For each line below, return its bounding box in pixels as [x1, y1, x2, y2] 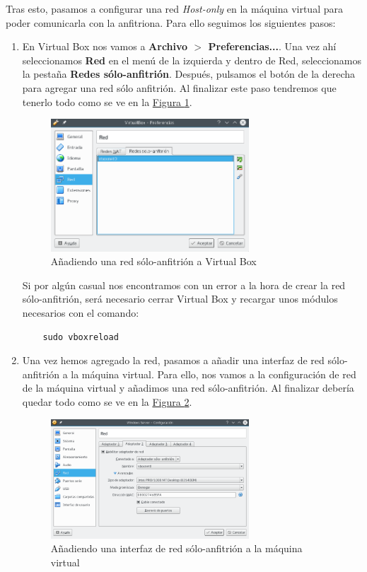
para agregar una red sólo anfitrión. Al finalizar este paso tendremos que [22, 80, 337, 95]
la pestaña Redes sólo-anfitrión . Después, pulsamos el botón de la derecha [22, 66, 356, 81]
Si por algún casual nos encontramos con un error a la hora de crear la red [22, 277, 346, 292]
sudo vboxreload [42, 332, 119, 342]
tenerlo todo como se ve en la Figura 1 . [22, 94, 192, 109]
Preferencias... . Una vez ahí [208, 39, 337, 54]
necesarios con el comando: [22, 305, 139, 320]
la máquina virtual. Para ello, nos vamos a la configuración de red [71, 366, 356, 381]
